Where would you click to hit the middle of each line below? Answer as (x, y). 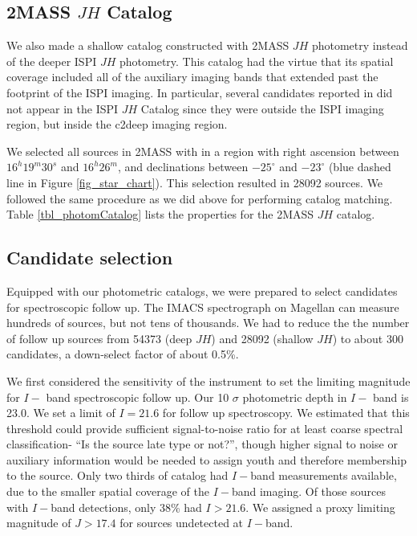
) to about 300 (368, 338)
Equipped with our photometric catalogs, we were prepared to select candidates (202, 291)
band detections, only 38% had (126, 507)
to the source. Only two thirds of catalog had (117, 475)
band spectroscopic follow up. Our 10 (138, 397)
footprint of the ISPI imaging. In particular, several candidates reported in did (200, 92)
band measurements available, (324, 475)
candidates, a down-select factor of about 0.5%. (123, 354)
